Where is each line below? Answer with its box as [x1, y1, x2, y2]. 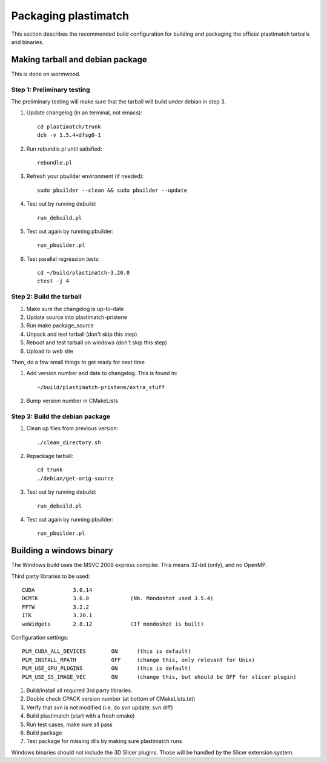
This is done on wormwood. [11, 70, 81, 77]
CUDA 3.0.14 [22, 587, 93, 594]
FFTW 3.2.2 [22, 603, 90, 611]
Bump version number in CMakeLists [26, 397, 118, 405]
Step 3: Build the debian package [11, 412, 111, 421]
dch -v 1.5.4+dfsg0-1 [37, 132, 101, 139]
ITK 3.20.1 [22, 612, 93, 619]
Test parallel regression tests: [26, 255, 100, 263]
